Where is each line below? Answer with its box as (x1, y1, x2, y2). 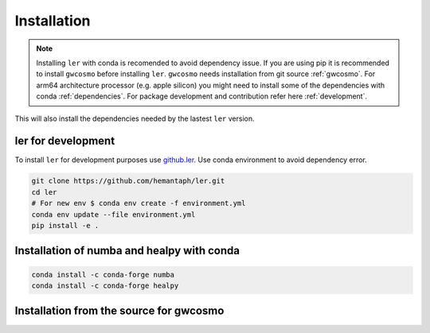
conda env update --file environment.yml (31, 210, 196, 219)
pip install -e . (31, 221, 100, 230)
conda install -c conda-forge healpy (31, 281, 179, 290)
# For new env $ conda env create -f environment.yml (31, 199, 246, 208)
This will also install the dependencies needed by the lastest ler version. (14, 114, 255, 123)
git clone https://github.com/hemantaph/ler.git (31, 176, 225, 186)
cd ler (31, 188, 57, 196)
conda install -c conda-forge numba (31, 270, 175, 279)
